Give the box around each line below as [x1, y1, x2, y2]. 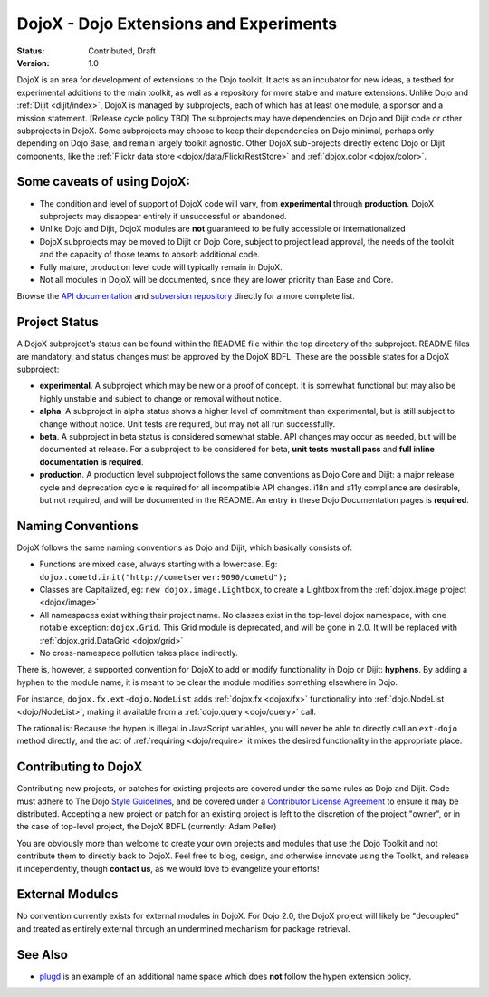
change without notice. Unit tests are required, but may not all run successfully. [39, 418, 336, 430]
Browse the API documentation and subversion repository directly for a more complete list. [16, 291, 355, 302]
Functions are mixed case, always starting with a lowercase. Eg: [39, 558, 278, 570]
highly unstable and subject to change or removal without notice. [39, 392, 283, 403]
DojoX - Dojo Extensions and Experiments [16, 14, 338, 34]
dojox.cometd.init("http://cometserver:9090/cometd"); [39, 572, 289, 582]
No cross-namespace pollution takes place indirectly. [39, 647, 239, 658]
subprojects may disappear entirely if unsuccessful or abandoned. [39, 210, 287, 221]
